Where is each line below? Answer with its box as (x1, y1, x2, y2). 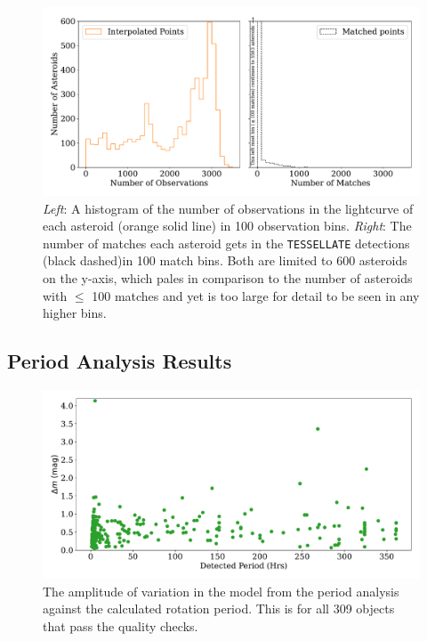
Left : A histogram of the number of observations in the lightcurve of (43, 199, 414, 217)
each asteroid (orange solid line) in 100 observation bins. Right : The (43, 216, 412, 235)
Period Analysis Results (7, 347, 232, 375)
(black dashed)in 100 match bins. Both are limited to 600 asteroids (43, 251, 407, 270)
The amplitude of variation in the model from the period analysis (43, 581, 399, 600)
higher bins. (43, 304, 107, 322)
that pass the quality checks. (43, 616, 198, 635)
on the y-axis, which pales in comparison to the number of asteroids (43, 269, 413, 288)
